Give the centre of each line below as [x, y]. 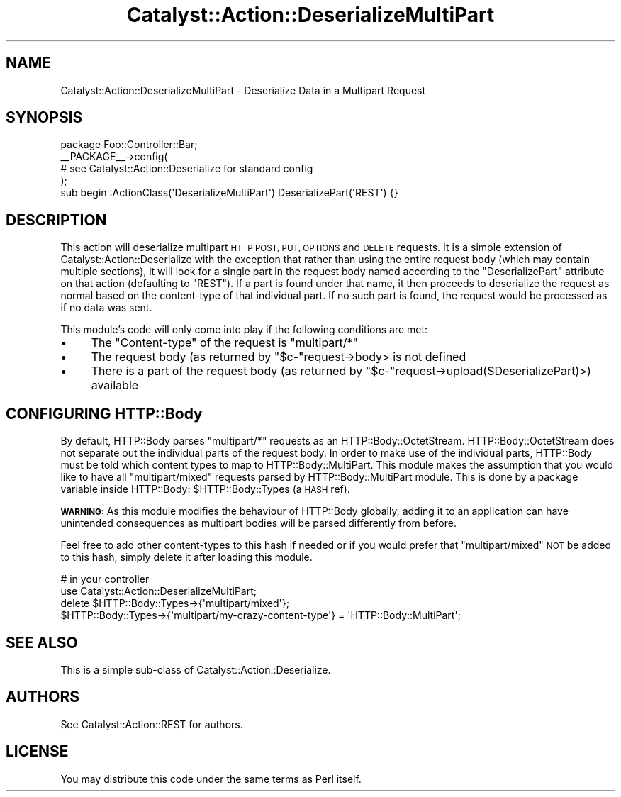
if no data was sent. [106, 308]
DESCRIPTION [56, 220]
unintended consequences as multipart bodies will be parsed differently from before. [258, 523]
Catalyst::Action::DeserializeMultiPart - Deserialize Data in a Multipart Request [243, 90]
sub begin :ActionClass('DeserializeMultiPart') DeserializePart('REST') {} [229, 193]
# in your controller [105, 579]
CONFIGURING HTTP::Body [104, 413]
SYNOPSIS [44, 118]
